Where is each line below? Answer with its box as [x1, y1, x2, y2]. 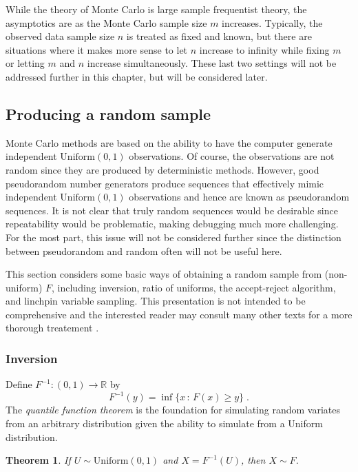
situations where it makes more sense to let [6, 42, 188, 57]
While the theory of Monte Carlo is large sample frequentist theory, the [6, 2, 307, 16]
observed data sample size [6, 29, 115, 43]
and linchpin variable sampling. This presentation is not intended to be [6, 294, 306, 308]
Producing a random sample [6, 103, 211, 124]
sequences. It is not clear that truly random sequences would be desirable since [6, 203, 338, 217]
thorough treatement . [6, 320, 99, 335]
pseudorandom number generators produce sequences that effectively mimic [6, 176, 324, 190]
